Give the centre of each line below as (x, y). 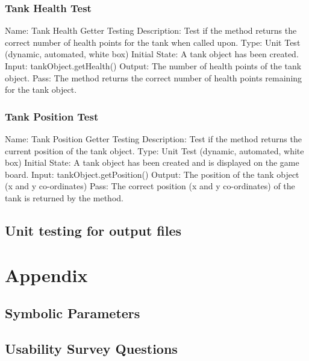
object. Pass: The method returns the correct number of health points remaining (154, 77)
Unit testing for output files (93, 230)
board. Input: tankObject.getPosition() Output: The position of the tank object (152, 174)
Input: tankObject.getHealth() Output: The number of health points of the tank (153, 66)
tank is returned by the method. (64, 197)
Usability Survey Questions (91, 348)
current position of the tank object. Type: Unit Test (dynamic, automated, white (154, 150)
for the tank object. (41, 89)
